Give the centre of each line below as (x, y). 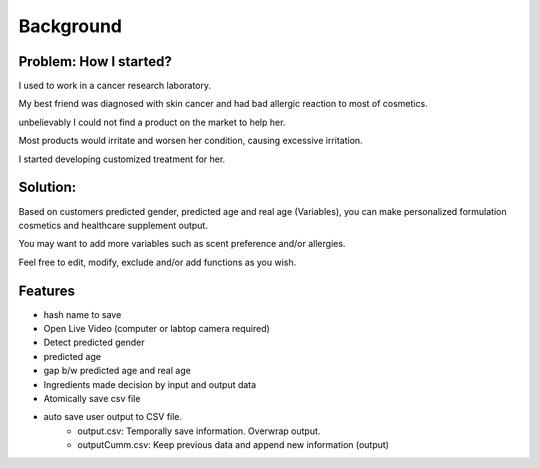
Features (46, 290)
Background (70, 26)
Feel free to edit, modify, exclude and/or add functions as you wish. (157, 262)
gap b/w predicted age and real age (117, 371)
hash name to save (82, 314)
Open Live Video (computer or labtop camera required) (156, 328)
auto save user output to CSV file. (113, 417)
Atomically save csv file (92, 398)
